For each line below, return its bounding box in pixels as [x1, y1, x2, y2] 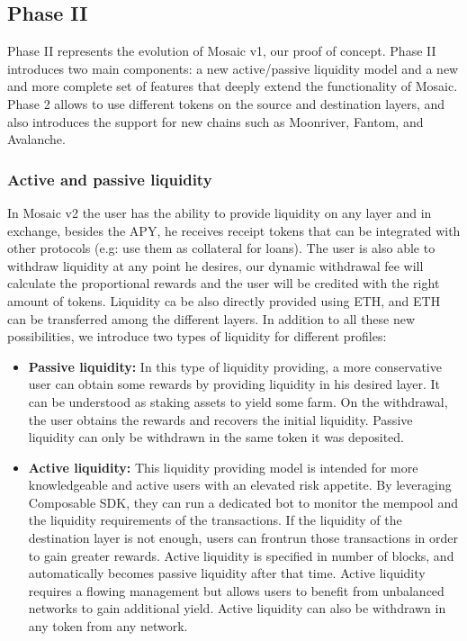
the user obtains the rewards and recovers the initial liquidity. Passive [28, 410, 413, 429]
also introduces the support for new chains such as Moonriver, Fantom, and [7, 112, 424, 131]
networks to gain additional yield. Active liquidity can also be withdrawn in [28, 599, 446, 618]
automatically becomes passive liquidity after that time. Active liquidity [28, 564, 426, 582]
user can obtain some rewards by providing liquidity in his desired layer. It [28, 375, 440, 393]
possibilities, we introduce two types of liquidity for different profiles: [7, 327, 387, 346]
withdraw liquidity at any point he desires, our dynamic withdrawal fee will [7, 256, 424, 275]
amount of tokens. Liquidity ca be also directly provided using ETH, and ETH [7, 291, 441, 310]
